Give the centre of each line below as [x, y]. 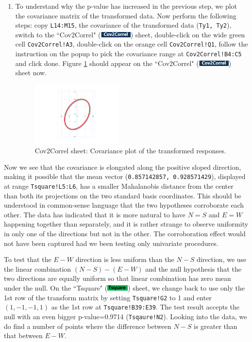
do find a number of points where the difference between [88, 326]
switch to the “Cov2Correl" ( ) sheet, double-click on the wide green [130, 34]
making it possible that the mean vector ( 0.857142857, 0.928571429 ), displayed [125, 176]
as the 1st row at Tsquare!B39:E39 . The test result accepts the [145, 307]
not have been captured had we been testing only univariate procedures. [111, 243]
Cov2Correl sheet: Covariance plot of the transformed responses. [130, 151]
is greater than [216, 326]
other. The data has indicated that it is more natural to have [95, 214]
